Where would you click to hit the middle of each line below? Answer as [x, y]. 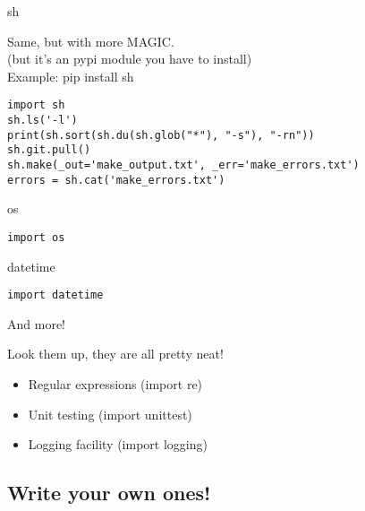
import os [36, 237]
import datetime [55, 295]
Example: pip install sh [71, 76]
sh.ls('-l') [42, 121]
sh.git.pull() [49, 150]
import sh [36, 105]
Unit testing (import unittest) [110, 414]
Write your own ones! [109, 493]
